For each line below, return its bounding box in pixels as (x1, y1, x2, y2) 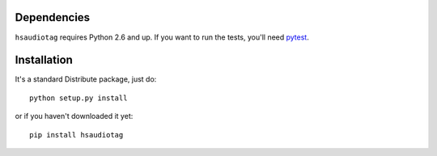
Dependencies (15, 11, 91, 24)
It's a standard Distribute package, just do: (15, 74, 157, 84)
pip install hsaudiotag (29, 130, 124, 139)
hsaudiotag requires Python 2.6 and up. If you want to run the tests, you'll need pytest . (15, 32, 309, 42)
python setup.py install (29, 93, 128, 103)
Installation (15, 53, 73, 67)
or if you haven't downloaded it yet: (15, 112, 134, 121)
